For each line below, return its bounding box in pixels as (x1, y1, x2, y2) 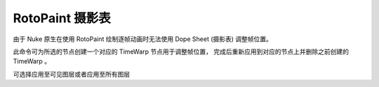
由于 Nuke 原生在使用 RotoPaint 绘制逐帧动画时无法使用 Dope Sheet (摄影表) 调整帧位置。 (13, 35, 273, 43)
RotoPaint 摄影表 (13, 10, 112, 26)
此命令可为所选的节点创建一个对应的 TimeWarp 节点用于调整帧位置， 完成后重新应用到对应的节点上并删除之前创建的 (13, 47, 349, 56)
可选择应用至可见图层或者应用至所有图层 (13, 70, 130, 78)
